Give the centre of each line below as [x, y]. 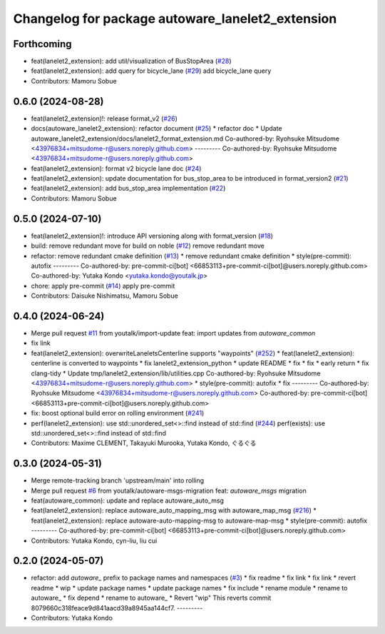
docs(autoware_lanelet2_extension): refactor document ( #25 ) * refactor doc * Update [156, 129]
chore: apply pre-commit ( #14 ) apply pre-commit [103, 286]
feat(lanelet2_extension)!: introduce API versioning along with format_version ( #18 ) [152, 236]
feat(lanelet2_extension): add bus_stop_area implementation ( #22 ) [128, 188]
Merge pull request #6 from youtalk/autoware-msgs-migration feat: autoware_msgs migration [169, 490]
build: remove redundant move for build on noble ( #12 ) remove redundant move [148, 246]
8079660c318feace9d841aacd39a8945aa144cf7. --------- [117, 608]
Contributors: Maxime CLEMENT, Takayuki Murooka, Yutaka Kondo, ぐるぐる [144, 443]
